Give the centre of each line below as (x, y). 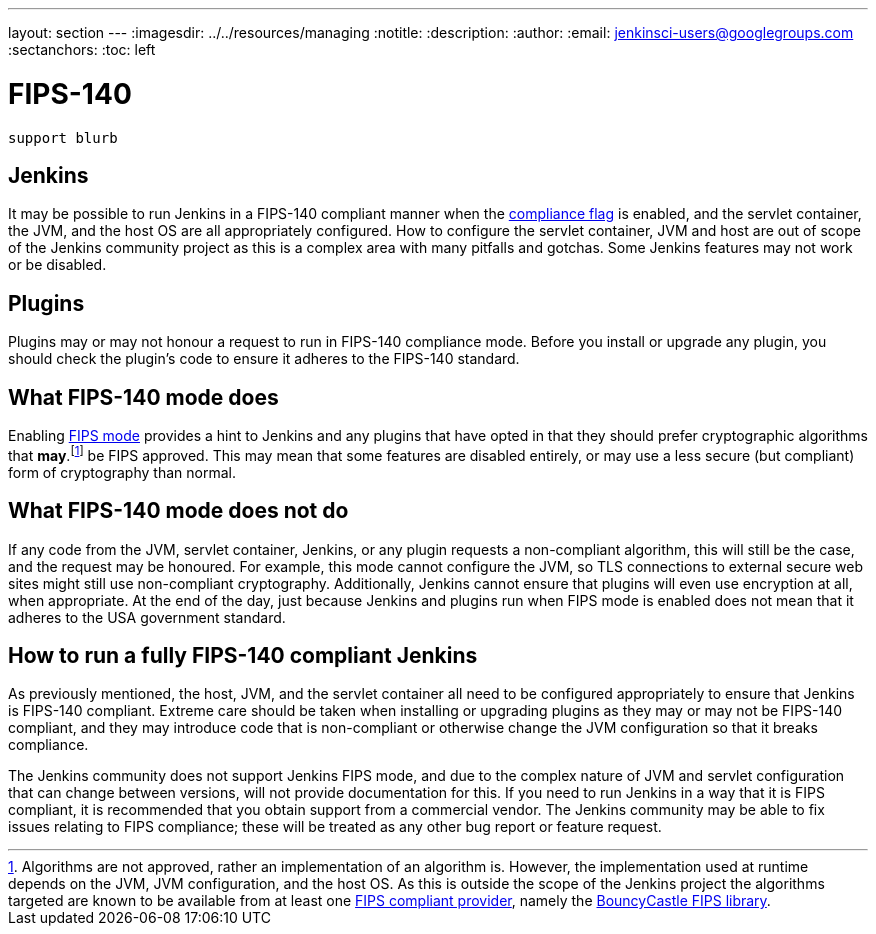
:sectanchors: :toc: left (82, 49)
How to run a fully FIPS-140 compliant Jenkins (243, 655)
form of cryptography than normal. (122, 472)
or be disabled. (57, 265)
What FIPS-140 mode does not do (178, 511)
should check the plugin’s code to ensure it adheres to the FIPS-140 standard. (264, 359)
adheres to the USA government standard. (147, 617)
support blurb (63, 137)
